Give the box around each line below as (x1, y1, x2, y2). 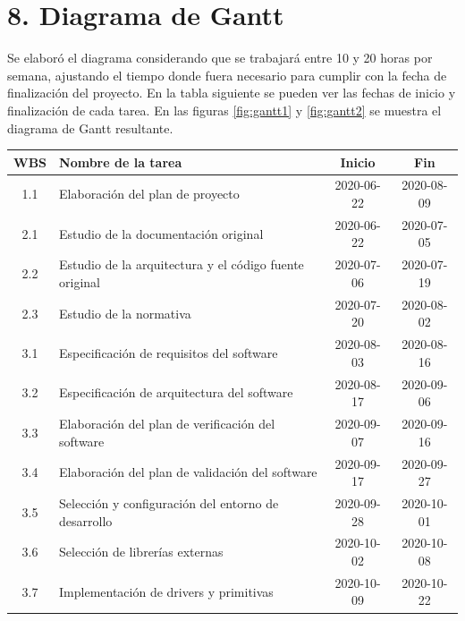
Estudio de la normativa (59, 303, 191, 322)
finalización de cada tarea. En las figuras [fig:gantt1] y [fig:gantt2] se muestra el (7, 100, 442, 119)
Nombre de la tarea (59, 152, 182, 171)
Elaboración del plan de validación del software (59, 463, 317, 481)
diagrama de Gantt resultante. (7, 118, 173, 137)
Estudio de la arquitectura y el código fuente (59, 255, 304, 274)
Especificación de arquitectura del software (59, 383, 293, 402)
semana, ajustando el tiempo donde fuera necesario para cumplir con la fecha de (7, 65, 447, 84)
